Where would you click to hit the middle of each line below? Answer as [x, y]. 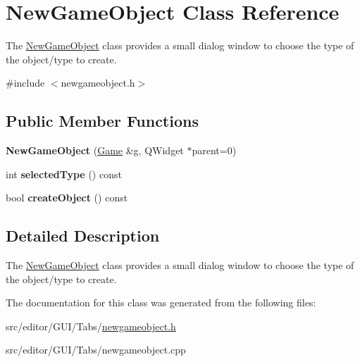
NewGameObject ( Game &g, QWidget [95, 150]
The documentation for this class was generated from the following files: [161, 302]
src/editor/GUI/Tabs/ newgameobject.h [91, 326]
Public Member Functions [102, 121]
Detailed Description [83, 236]
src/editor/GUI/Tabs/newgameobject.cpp [96, 350]
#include [25, 83]
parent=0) [214, 150]
